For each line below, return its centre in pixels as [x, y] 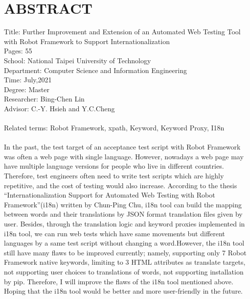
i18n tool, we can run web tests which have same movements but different [114, 233]
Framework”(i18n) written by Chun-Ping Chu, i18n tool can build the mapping [123, 204]
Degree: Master [27, 89]
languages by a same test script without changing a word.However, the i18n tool [124, 243]
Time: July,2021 [28, 80]
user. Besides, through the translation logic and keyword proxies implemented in [125, 224]
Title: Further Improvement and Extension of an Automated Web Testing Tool [122, 32]
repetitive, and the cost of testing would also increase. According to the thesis [121, 185]
